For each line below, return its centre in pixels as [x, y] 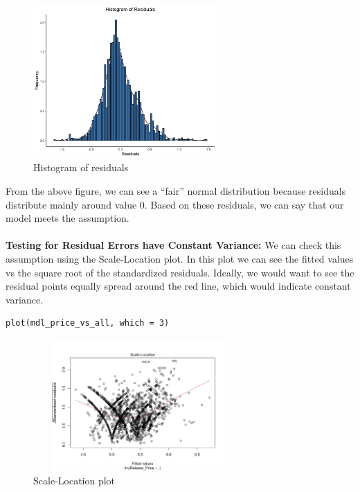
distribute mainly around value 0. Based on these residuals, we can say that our [175, 204]
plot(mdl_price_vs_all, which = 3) [88, 323]
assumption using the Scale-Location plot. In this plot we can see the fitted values [180, 259]
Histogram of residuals [81, 167]
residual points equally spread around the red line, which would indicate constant [178, 286]
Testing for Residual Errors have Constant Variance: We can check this [173, 245]
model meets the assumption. [67, 218]
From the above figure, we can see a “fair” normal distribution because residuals [176, 191]
